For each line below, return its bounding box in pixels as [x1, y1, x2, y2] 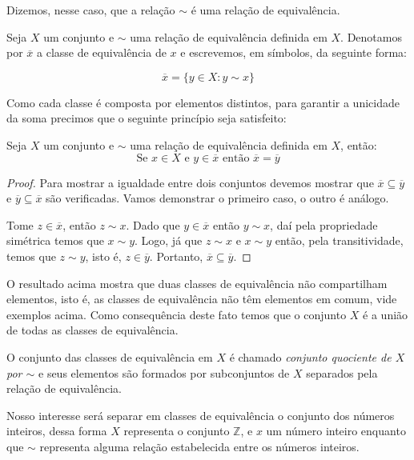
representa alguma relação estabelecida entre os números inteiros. [39, 438, 360, 454]
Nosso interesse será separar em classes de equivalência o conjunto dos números [6, 406, 395, 423]
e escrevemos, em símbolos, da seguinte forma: [180, 44, 407, 61]
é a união [363, 306, 408, 322]
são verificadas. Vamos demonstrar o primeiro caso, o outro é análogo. [46, 190, 389, 206]
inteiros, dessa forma [6, 422, 107, 439]
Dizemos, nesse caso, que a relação [6, 2, 175, 18]
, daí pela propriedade [270, 216, 378, 233]
